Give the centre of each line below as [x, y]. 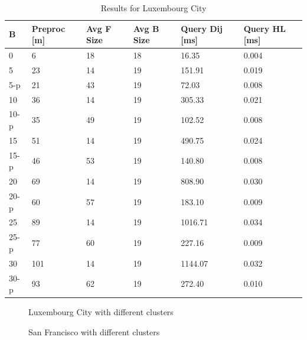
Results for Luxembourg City [153, 8]
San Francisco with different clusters [94, 331]
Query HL [264, 28]
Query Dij [202, 28]
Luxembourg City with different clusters [101, 312]
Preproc [48, 28]
